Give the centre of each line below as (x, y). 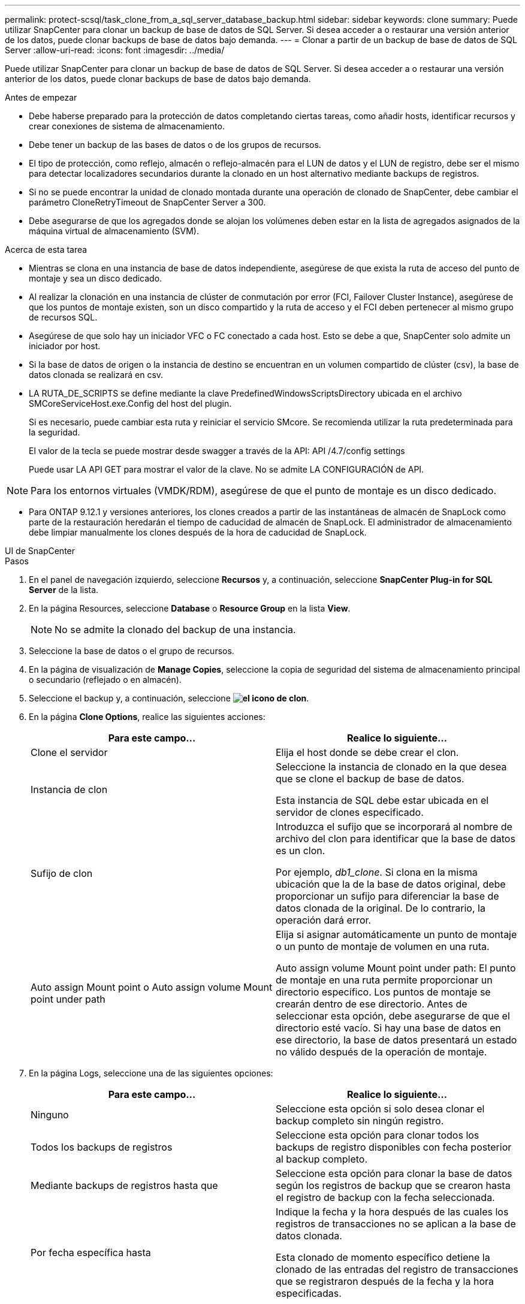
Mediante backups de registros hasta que (124, 1185)
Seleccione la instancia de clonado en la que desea (391, 767)
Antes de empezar (41, 97)
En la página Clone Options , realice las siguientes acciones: (147, 717)
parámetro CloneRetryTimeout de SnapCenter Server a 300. (147, 202)
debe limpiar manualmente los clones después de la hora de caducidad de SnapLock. (198, 532)
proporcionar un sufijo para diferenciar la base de (387, 896)
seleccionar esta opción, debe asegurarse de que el (393, 1016)
